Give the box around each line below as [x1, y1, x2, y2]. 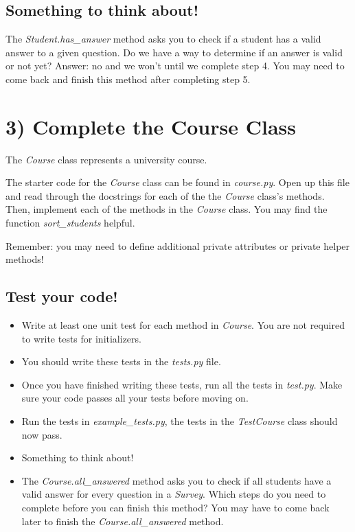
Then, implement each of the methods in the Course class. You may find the [5, 202, 328, 216]
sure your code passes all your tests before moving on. [21, 391, 249, 405]
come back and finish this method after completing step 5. [5, 71, 251, 86]
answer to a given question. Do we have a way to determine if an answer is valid [5, 45, 343, 59]
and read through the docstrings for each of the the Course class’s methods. [5, 188, 325, 203]
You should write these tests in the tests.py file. [21, 354, 221, 369]
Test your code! [5, 286, 118, 307]
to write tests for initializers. [21, 331, 141, 345]
